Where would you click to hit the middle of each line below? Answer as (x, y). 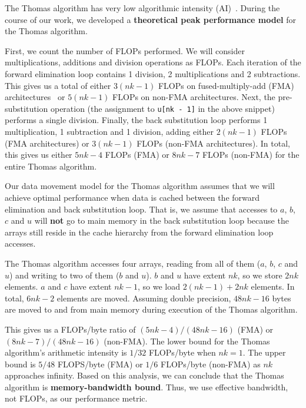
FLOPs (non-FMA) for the (251, 155)
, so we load (159, 286)
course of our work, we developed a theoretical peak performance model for (150, 19)
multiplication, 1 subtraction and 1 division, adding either (109, 131)
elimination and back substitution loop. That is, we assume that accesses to (141, 209)
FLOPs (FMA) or (137, 155)
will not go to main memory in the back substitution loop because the (162, 220)
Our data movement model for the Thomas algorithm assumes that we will (140, 186)
